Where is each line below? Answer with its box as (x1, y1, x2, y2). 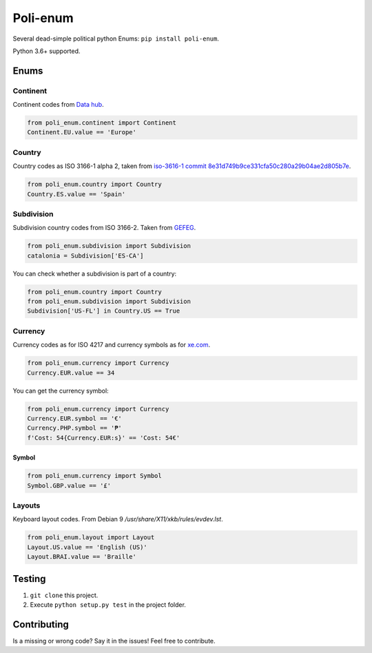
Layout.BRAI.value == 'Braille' (27, 553, 137, 561)
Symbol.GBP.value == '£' (27, 481, 112, 489)
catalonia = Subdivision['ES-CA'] (27, 251, 144, 260)
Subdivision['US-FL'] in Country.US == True (27, 307, 180, 315)
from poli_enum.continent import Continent (27, 119, 177, 127)
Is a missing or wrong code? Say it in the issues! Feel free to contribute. (12, 636, 216, 645)
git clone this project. (30, 591, 99, 599)
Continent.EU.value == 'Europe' (27, 128, 137, 136)
